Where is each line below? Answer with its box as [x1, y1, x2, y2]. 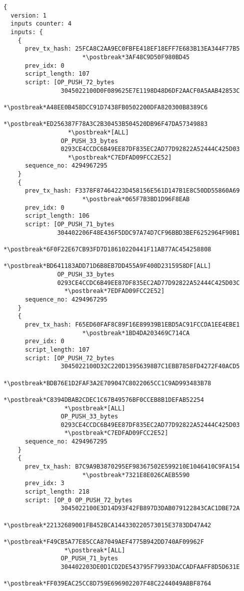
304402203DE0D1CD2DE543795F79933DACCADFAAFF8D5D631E [60, 563, 240, 570]
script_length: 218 [24, 488, 89, 496]
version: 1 [10, 12, 46, 19]
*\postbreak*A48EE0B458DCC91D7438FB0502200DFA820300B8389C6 [3, 103, 208, 111]
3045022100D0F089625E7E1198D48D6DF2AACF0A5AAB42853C [60, 87, 240, 94]
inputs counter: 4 [10, 20, 72, 28]
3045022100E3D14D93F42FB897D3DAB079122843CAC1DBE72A [60, 505, 240, 512]
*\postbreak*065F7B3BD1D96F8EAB [82, 196, 190, 203]
